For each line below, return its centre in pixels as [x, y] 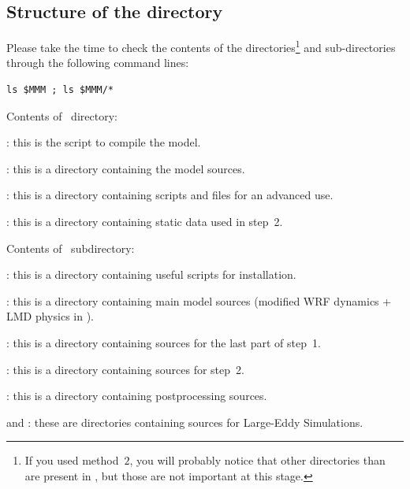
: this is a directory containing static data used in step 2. [145, 222]
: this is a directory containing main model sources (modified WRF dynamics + [199, 300]
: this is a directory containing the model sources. [126, 168]
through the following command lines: [98, 63]
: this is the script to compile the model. [104, 142]
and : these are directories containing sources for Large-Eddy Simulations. [185, 422]
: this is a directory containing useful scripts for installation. [151, 274]
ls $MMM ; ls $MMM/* [60, 90]
